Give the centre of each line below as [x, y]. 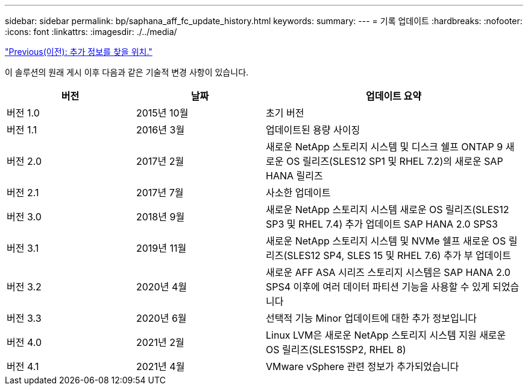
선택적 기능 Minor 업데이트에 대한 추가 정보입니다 [372, 318]
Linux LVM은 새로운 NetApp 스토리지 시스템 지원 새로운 [386, 335]
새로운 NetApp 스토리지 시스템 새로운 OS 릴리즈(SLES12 [388, 209]
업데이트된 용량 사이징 [313, 130]
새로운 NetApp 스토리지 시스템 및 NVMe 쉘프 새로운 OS [386, 241]
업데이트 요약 [394, 96]
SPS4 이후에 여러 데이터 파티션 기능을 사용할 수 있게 [378, 287]
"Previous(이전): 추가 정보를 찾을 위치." [79, 52]
